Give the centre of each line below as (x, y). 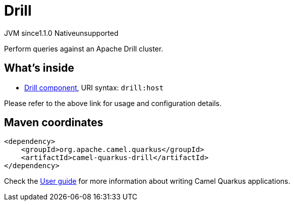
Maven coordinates (54, 123)
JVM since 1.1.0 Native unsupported (61, 33)
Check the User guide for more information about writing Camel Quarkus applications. (147, 181)
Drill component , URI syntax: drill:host (94, 87)
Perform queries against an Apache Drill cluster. (84, 48)
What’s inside (39, 68)
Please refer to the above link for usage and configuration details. (113, 103)
